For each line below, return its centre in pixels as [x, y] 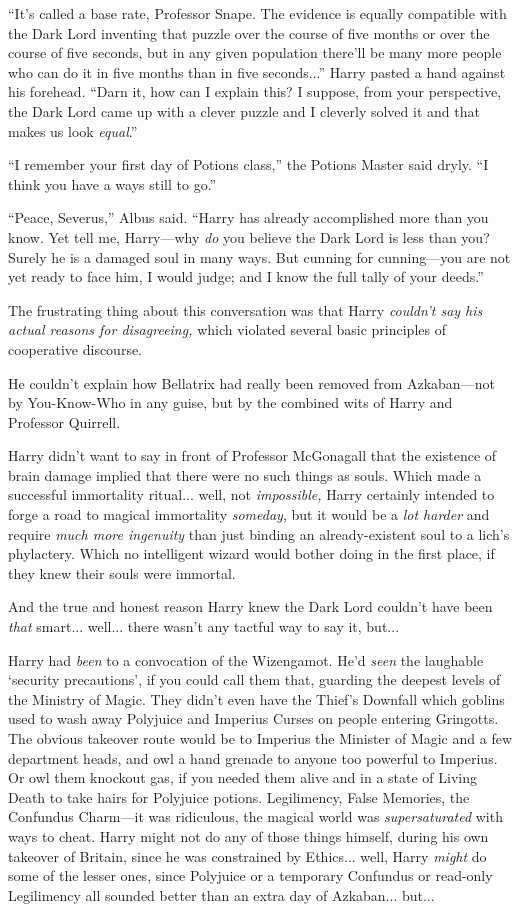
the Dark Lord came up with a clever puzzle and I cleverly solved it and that [244, 110]
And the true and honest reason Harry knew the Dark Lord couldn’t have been [250, 606]
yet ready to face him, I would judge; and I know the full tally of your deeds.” [246, 276]
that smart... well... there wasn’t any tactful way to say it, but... [204, 626]
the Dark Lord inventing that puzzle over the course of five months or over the [249, 32]
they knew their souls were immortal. [122, 572]
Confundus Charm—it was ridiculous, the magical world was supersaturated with [255, 816]
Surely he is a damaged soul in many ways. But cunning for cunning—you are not [259, 256]
